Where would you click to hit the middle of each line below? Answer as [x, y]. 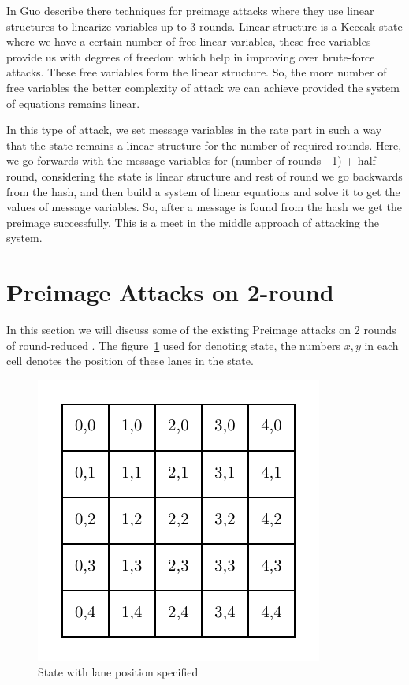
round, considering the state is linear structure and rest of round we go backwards [204, 175]
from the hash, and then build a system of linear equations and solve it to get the [203, 191]
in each [381, 345]
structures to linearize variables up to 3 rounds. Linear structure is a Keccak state [204, 26]
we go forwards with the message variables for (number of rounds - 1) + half [191, 160]
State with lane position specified [118, 672]
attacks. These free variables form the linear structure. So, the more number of [197, 72]
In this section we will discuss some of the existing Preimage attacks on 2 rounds [201, 330]
